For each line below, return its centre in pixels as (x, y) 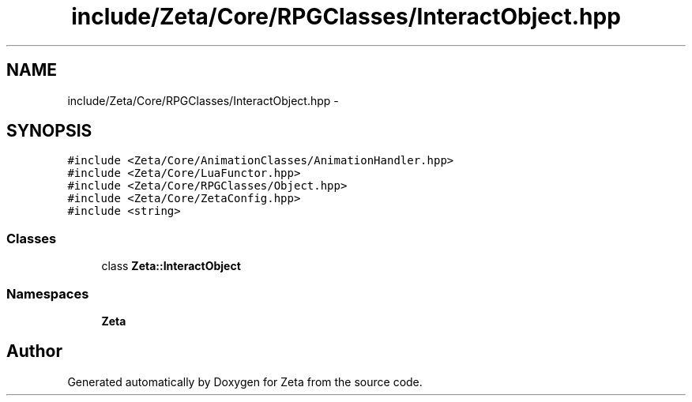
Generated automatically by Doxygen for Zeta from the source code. (245, 381)
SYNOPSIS (49, 131)
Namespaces (48, 293)
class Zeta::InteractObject (171, 266)
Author (34, 351)
